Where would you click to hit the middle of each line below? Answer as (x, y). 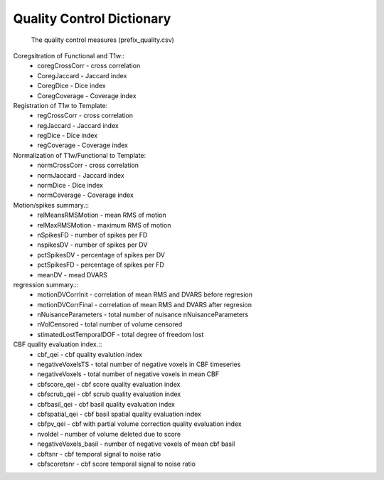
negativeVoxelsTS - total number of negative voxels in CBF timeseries (139, 364)
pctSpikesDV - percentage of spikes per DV (101, 255)
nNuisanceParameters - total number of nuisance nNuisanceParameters (143, 315)
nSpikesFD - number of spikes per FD (92, 235)
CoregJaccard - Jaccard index (82, 75)
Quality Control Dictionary (92, 18)
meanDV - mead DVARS (73, 274)
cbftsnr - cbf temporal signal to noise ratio (99, 454)
